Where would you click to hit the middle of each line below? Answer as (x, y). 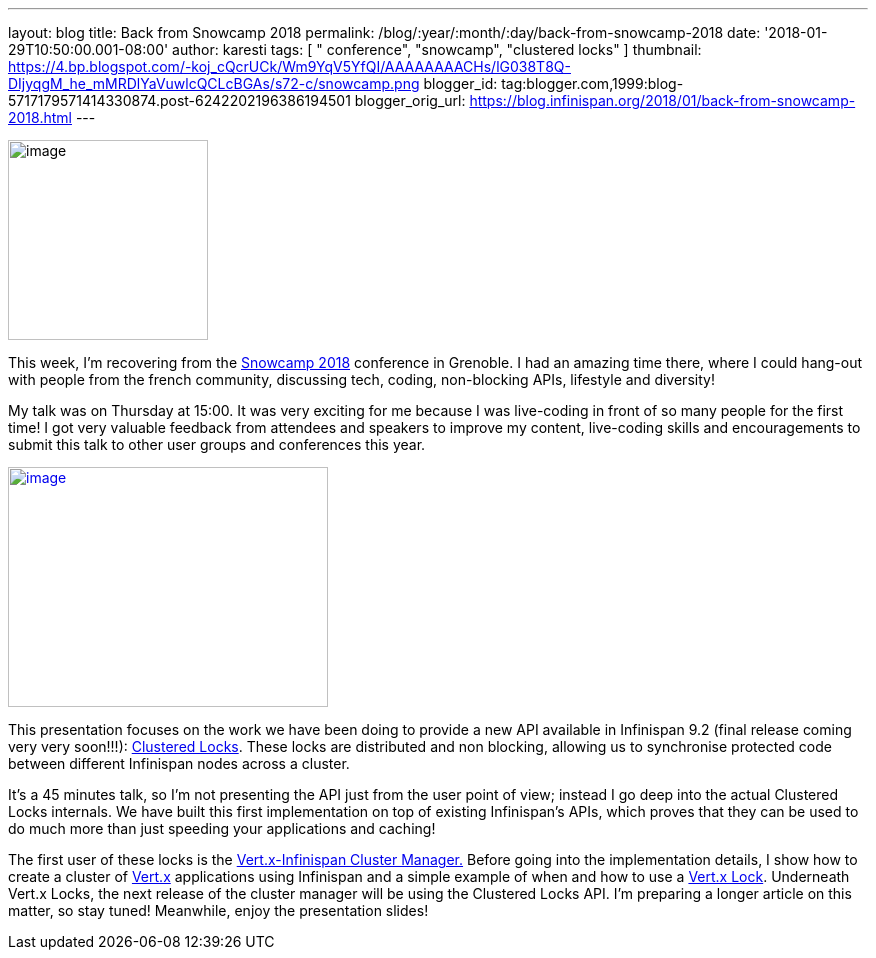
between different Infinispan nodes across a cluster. (179, 763)
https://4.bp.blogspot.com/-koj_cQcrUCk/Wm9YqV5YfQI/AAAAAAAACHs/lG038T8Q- (289, 66)
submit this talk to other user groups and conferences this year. (217, 444)
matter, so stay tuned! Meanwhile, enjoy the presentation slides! (218, 910)
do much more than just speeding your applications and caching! (222, 828)
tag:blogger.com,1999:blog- (592, 83)
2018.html (40, 117)
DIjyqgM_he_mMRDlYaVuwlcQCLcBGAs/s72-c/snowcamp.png (214, 83)
